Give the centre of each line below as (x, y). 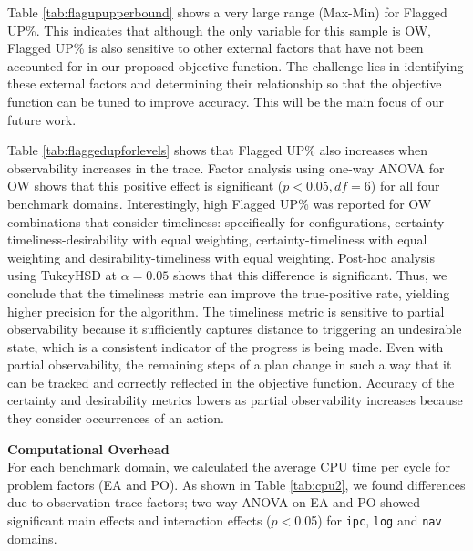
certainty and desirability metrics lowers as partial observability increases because (235, 400)
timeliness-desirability (68, 239)
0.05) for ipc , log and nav (368, 520)
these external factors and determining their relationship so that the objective (225, 83)
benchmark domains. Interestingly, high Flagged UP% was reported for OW (220, 203)
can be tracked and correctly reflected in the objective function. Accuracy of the (231, 382)
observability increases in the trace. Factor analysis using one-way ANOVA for (226, 167)
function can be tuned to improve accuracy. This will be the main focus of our (226, 101)
